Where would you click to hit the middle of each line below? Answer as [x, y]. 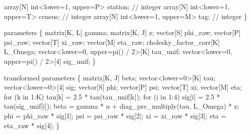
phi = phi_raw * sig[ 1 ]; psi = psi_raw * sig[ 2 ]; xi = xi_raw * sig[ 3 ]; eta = [115, 115]
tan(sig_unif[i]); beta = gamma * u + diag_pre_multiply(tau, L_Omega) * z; [122, 106]
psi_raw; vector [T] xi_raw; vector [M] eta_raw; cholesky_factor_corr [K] [112, 42]
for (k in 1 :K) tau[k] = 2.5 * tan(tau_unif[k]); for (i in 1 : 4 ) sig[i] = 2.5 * [112, 96]
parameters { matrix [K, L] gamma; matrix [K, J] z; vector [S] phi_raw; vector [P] [122, 32]
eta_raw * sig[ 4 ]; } [32, 125]
